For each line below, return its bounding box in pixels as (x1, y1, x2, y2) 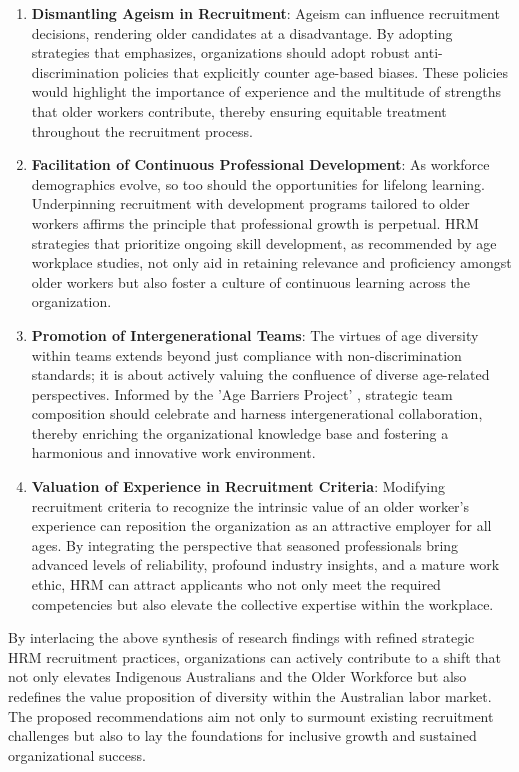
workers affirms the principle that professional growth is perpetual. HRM (31, 212, 479, 233)
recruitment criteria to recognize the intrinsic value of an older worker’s (31, 495, 470, 516)
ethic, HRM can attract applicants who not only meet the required (31, 574, 441, 595)
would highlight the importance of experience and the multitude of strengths (31, 81, 502, 102)
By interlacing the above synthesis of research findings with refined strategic (8, 627, 475, 648)
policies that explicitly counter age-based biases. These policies (123, 61, 509, 82)
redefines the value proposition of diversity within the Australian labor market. (8, 686, 492, 706)
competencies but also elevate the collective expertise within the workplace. (31, 593, 494, 614)
